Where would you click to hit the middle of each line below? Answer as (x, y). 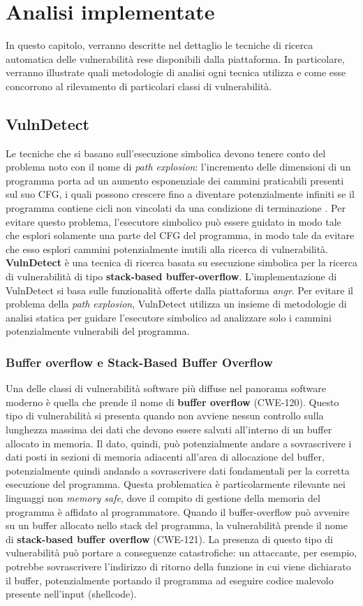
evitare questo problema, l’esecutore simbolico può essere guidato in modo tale (173, 221)
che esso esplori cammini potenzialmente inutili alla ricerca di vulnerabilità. (167, 248)
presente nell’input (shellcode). (71, 594)
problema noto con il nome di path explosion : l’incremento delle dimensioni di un (178, 167)
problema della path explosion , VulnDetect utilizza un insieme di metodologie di (176, 304)
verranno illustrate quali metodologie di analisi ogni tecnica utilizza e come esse (176, 72)
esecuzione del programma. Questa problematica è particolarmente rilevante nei (176, 484)
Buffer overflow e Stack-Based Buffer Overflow (139, 362)
